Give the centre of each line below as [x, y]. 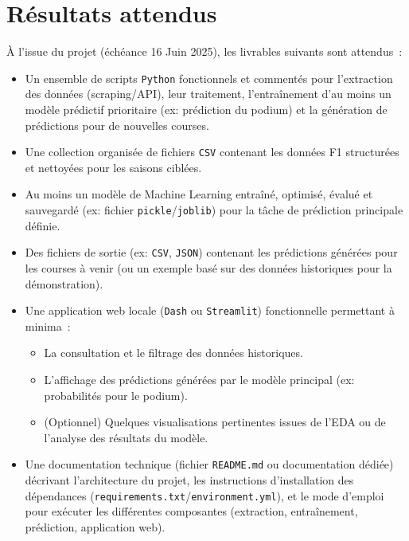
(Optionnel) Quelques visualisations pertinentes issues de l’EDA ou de [215, 422]
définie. [43, 225]
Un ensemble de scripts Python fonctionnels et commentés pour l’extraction [209, 78]
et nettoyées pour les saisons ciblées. [113, 167]
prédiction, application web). [95, 526]
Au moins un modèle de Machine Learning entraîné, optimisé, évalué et [199, 194]
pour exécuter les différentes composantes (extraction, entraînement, [191, 511]
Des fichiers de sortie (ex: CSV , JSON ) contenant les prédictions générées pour [211, 252]
